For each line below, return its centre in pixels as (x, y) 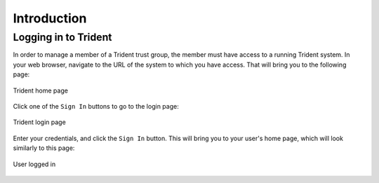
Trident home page (40, 90)
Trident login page (39, 122)
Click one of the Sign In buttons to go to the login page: (96, 106)
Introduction (50, 18)
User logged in (34, 164)
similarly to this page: (44, 148)
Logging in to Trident (62, 37)
